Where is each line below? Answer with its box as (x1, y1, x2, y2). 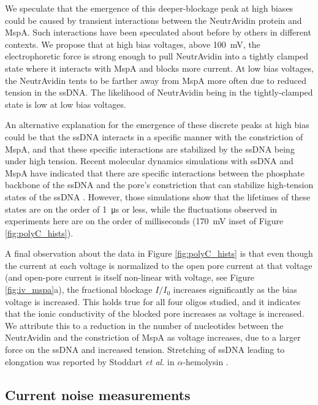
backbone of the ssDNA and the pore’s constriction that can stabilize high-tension (5, 178, 314, 191)
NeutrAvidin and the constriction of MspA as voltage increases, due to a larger (5, 331, 301, 344)
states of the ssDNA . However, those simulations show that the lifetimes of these (5, 190, 311, 203)
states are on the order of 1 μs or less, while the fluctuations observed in (5, 202, 278, 215)
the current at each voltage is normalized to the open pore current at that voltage (5, 259, 312, 271)
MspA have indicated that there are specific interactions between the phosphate (5, 166, 305, 179)
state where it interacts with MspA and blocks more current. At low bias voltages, (5, 61, 314, 74)
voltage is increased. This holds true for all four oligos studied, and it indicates (5, 295, 301, 308)
